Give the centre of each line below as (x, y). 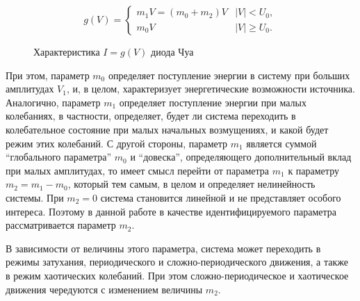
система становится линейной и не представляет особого (221, 197)
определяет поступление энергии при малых (213, 102)
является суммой (281, 143)
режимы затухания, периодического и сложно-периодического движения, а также (177, 262)
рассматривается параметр (61, 225)
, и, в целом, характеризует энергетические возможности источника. (211, 89)
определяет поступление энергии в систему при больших (229, 75)
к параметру (313, 170)
